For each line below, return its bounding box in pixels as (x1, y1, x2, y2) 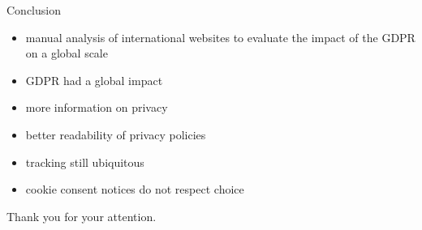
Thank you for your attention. (6, 207, 157, 224)
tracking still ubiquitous (25, 153, 144, 170)
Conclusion (6, 2, 61, 18)
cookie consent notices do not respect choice (25, 181, 244, 198)
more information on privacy (25, 99, 168, 116)
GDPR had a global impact (25, 71, 163, 88)
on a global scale (25, 45, 108, 62)
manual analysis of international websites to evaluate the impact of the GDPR (25, 28, 416, 45)
